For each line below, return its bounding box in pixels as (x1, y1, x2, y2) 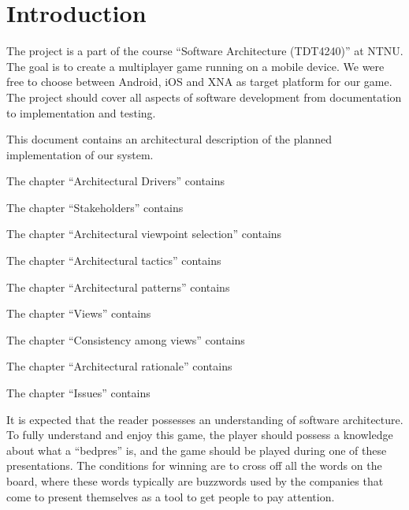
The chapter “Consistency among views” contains (6, 331, 245, 348)
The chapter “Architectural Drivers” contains (6, 173, 225, 189)
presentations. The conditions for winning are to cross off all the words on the (6, 457, 382, 474)
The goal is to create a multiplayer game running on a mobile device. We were (6, 58, 385, 74)
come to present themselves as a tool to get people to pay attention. (6, 488, 335, 504)
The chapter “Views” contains (6, 305, 151, 322)
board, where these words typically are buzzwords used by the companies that (6, 473, 384, 489)
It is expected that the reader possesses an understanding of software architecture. (6, 411, 403, 427)
